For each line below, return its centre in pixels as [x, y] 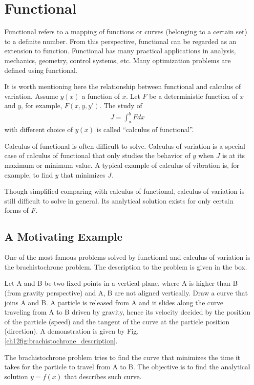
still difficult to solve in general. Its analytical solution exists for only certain [119, 200]
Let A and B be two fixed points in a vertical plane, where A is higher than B [121, 283]
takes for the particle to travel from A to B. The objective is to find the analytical [127, 367]
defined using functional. [41, 70]
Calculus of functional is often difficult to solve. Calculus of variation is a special [125, 146]
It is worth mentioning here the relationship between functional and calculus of [123, 86]
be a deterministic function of [193, 96]
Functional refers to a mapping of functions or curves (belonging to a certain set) [126, 32]
